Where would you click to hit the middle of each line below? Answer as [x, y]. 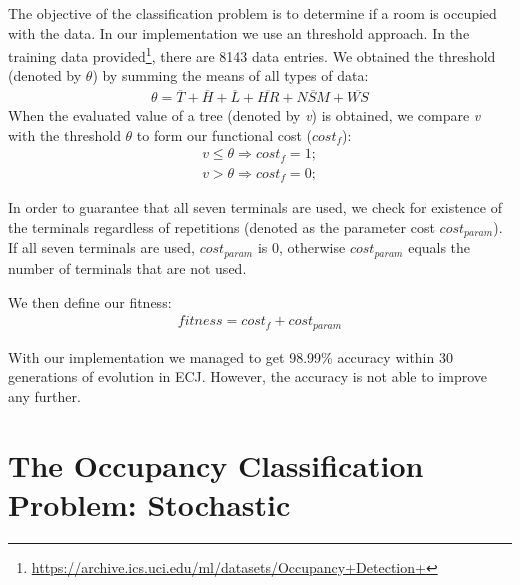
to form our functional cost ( [224, 134]
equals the [439, 247]
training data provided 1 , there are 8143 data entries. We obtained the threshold [252, 54]
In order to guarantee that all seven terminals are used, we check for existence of [255, 207]
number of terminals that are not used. [127, 267]
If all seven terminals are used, [101, 247]
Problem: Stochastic [149, 503]
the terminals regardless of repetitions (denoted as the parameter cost [221, 227]
